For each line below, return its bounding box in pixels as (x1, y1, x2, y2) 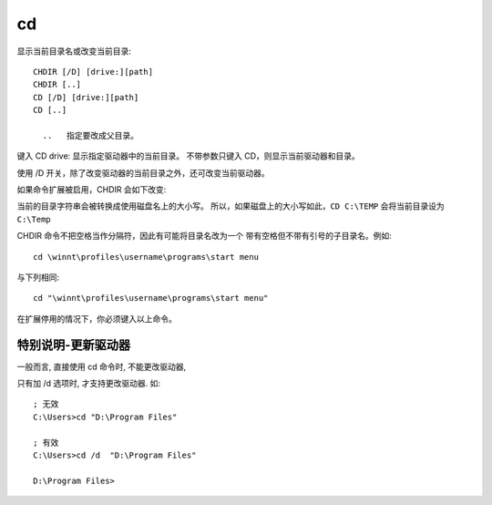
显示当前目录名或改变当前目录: (16, 46, 132, 57)
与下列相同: (16, 272, 60, 283)
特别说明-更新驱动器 (16, 337, 131, 353)
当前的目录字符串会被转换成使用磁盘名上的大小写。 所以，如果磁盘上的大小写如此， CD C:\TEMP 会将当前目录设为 (16, 201, 446, 211)
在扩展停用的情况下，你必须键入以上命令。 (16, 313, 177, 324)
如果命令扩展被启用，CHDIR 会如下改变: (16, 184, 167, 195)
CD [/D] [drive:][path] (33, 92, 139, 102)
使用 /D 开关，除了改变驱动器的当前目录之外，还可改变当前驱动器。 (16, 167, 271, 178)
